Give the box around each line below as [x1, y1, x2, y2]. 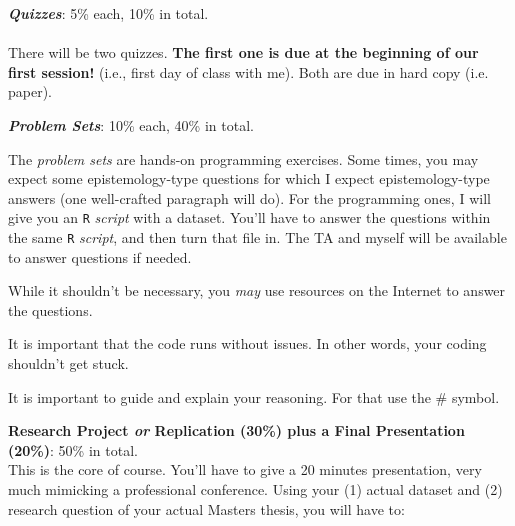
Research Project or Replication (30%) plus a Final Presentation [8, 420, 465, 441]
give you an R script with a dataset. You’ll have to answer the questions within [8, 207, 491, 228]
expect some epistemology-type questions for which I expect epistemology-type [8, 168, 490, 189]
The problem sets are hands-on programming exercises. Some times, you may [8, 148, 479, 169]
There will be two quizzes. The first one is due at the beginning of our [8, 42, 479, 63]
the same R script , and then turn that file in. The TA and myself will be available [8, 227, 507, 247]
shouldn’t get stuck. [8, 353, 129, 374]
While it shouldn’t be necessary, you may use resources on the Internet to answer [8, 280, 506, 301]
